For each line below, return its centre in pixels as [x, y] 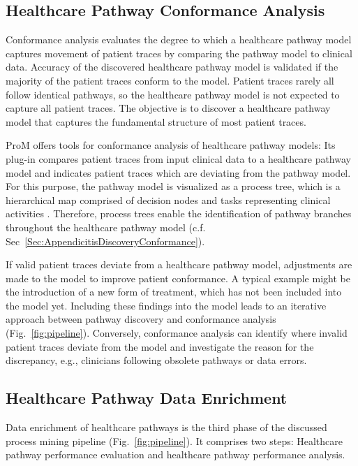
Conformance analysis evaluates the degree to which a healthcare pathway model [179, 39]
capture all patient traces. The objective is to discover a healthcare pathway [168, 108]
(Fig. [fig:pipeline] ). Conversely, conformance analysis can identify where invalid [177, 333]
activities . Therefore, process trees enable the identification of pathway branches [179, 213]
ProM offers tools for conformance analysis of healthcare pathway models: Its [171, 145]
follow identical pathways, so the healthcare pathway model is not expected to [173, 94]
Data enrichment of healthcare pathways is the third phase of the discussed [166, 427]
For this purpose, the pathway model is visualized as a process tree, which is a [173, 186]
